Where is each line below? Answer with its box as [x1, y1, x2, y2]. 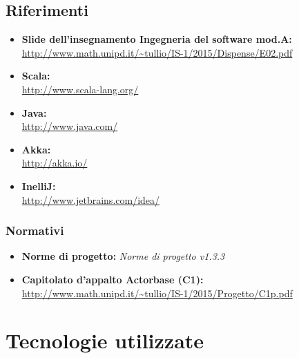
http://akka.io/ [21, 156, 88, 170]
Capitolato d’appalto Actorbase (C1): [21, 272, 204, 286]
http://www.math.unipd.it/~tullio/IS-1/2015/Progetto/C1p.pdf [21, 285, 293, 300]
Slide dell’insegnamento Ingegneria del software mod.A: [21, 32, 292, 46]
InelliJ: [21, 178, 56, 193]
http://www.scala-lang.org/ [21, 82, 139, 96]
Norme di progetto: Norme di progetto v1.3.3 [21, 249, 225, 263]
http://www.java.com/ [21, 119, 118, 133]
